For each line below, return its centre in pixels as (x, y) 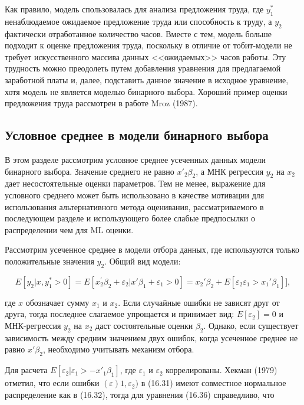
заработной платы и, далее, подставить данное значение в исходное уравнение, (147, 79)
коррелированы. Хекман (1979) (222, 370)
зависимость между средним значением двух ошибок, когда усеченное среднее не (151, 337)
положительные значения (49, 261)
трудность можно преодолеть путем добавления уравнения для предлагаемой (143, 68)
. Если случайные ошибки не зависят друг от (199, 302)
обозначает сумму (57, 302)
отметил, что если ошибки (52, 383)
